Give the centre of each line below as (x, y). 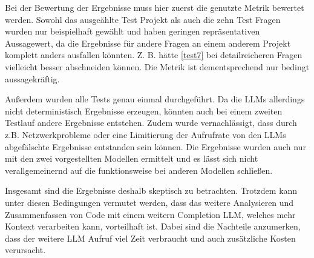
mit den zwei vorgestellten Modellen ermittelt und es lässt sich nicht (132, 158)
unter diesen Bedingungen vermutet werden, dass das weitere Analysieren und (149, 202)
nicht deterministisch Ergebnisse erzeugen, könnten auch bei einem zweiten (144, 111)
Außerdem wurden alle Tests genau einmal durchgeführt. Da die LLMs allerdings (155, 99)
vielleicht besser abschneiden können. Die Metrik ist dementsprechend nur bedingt (157, 66)
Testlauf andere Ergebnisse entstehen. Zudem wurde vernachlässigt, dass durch (151, 123)
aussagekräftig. (32, 78)
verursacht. (25, 250)
